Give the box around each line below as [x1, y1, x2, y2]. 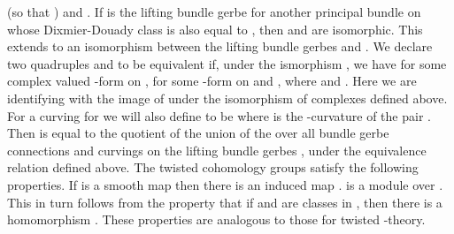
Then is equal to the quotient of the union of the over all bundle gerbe [7, 124, 389, 142]
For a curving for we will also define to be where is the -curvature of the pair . [7, 106, 431, 125]
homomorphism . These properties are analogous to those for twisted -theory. [7, 210, 426, 229]
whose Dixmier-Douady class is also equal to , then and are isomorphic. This [7, 19, 423, 38]
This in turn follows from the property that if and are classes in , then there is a [7, 192, 442, 211]
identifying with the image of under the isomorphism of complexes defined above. [7, 88, 448, 107]
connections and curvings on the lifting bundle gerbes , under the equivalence [7, 140, 427, 159]
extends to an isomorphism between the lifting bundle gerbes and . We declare [7, 37, 433, 56]
